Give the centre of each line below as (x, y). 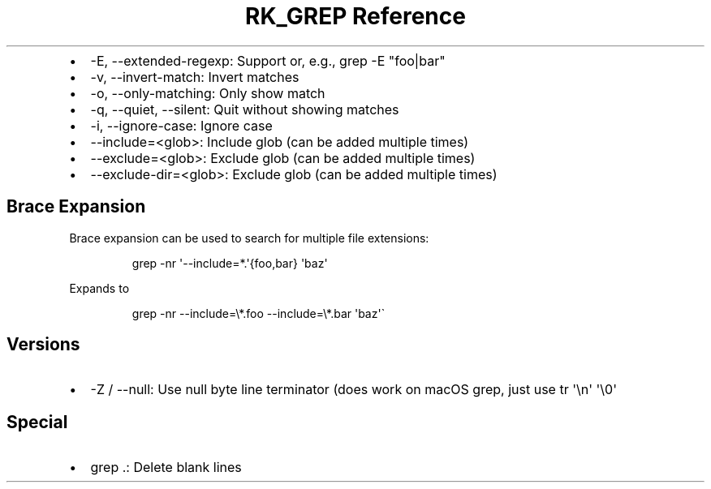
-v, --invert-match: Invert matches (195, 77)
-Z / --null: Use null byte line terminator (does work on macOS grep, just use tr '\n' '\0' (353, 390)
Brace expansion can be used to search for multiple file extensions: (249, 238)
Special (37, 422)
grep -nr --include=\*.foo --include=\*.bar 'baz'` (259, 313)
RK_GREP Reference (355, 16)
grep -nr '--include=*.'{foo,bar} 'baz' (230, 263)
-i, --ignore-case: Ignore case (181, 125)
